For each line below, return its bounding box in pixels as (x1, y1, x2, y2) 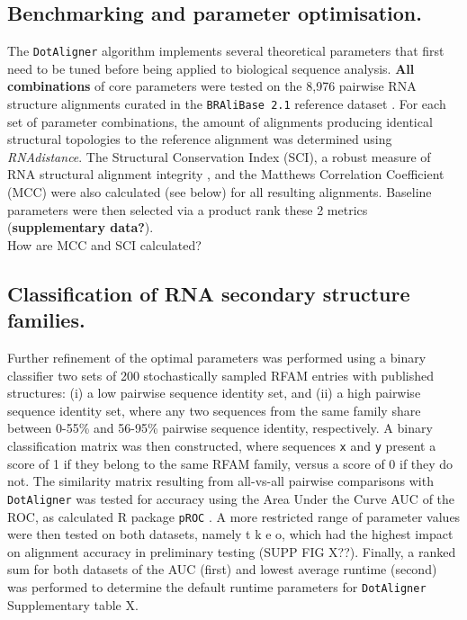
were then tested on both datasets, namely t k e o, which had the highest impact (7, 525, 454, 544)
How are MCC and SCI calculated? (7, 235, 202, 254)
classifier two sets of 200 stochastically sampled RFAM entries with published (7, 365, 435, 384)
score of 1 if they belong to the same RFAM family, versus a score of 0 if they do (7, 454, 454, 472)
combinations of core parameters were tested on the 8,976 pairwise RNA (7, 76, 417, 95)
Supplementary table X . (7, 595, 139, 614)
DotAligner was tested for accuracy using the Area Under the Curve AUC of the (7, 489, 455, 508)
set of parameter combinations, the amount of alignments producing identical (7, 112, 433, 130)
